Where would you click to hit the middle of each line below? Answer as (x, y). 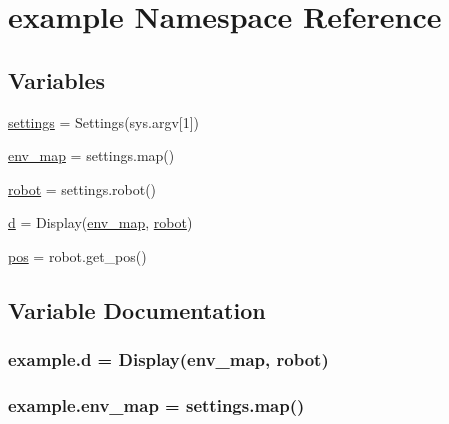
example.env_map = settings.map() (156, 405)
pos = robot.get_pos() (77, 255)
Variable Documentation (137, 309)
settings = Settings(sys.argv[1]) (103, 121)
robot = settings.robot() (82, 188)
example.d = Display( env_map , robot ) (168, 359)
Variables (57, 79)
